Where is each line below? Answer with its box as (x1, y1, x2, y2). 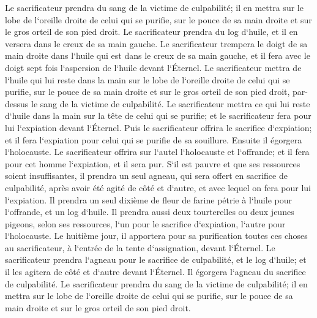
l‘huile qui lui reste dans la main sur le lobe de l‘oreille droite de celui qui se (5, 73, 290, 86)
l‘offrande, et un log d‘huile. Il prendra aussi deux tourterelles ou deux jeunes (5, 205, 294, 218)
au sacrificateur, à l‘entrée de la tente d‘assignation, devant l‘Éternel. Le (5, 241, 275, 254)
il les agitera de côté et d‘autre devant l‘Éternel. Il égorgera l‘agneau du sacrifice (5, 265, 306, 278)
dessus (5, 97, 29, 110)
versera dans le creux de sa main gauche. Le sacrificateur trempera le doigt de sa (5, 37, 308, 50)
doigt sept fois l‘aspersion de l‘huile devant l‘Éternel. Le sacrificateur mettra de (5, 61, 302, 74)
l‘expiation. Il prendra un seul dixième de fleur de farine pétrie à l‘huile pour (5, 193, 292, 206)
